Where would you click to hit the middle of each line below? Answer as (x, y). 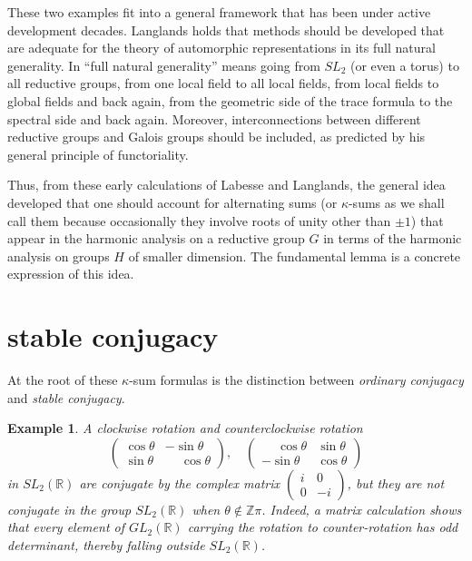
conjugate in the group (69, 509)
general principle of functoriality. (98, 154)
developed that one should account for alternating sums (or (172, 202)
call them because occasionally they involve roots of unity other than (199, 220)
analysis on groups (59, 256)
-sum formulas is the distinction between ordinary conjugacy (296, 380)
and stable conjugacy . (66, 397)
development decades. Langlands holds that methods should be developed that (226, 30)
